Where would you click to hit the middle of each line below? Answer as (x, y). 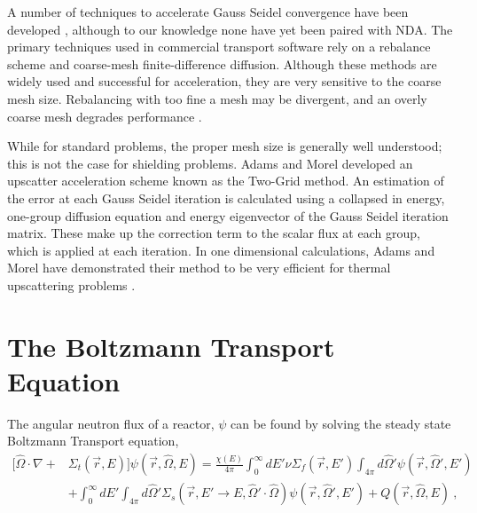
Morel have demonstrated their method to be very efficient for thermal (199, 268)
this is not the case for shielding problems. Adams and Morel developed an (210, 163)
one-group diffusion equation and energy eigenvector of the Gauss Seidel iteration (228, 215)
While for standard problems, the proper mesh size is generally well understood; (225, 146)
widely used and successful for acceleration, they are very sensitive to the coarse (224, 81)
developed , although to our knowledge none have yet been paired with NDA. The (230, 29)
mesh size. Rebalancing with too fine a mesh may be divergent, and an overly (217, 98)
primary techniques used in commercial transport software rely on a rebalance (219, 47)
